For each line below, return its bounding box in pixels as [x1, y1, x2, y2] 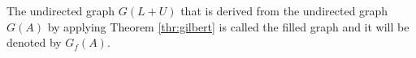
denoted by [6, 34, 62, 51]
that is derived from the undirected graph [180, 2, 388, 19]
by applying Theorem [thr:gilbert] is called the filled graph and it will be [47, 18, 409, 35]
